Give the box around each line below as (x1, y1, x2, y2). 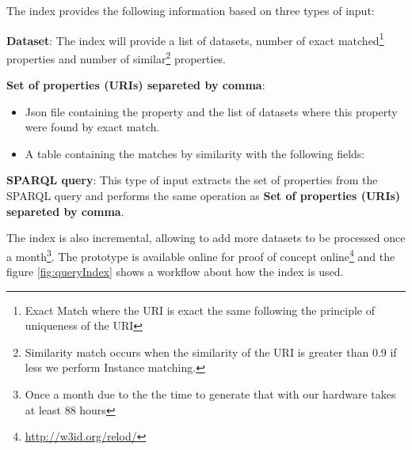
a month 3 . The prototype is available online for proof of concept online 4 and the (6, 245, 395, 264)
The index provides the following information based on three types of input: (6, 2, 375, 18)
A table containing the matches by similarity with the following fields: (25, 145, 365, 161)
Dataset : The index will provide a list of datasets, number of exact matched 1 (6, 29, 384, 48)
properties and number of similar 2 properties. (6, 47, 227, 66)
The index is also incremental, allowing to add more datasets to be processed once (6, 229, 406, 246)
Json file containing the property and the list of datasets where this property (25, 103, 398, 119)
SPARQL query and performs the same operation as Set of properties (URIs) (6, 187, 401, 204)
